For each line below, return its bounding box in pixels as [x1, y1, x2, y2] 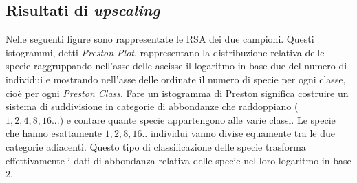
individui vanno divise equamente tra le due [150, 126, 335, 140]
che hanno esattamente [6, 126, 102, 140]
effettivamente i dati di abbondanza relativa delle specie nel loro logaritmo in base [6, 153, 351, 167]
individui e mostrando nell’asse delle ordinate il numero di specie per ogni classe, [6, 72, 346, 86]
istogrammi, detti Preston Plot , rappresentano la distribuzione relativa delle [6, 45, 325, 59]
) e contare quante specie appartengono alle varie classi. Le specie [59, 112, 336, 127]
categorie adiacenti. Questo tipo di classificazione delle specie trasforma [6, 139, 306, 153]
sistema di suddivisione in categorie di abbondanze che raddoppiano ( [6, 99, 299, 114]
